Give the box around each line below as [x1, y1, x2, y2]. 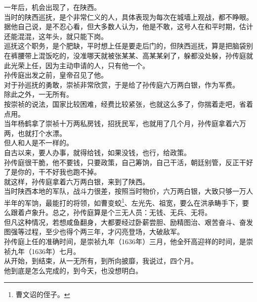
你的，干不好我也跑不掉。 [17, 167, 101, 177]
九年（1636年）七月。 [10, 246, 80, 256]
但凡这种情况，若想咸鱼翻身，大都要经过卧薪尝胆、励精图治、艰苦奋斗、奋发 [4, 216, 253, 227]
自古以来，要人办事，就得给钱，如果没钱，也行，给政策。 [4, 147, 191, 157]
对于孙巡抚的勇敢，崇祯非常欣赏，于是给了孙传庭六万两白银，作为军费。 [4, 79, 239, 89]
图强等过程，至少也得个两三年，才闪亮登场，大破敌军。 [4, 226, 184, 237]
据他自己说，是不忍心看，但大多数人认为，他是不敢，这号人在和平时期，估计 [4, 21, 253, 32]
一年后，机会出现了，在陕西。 [4, 2, 101, 12]
